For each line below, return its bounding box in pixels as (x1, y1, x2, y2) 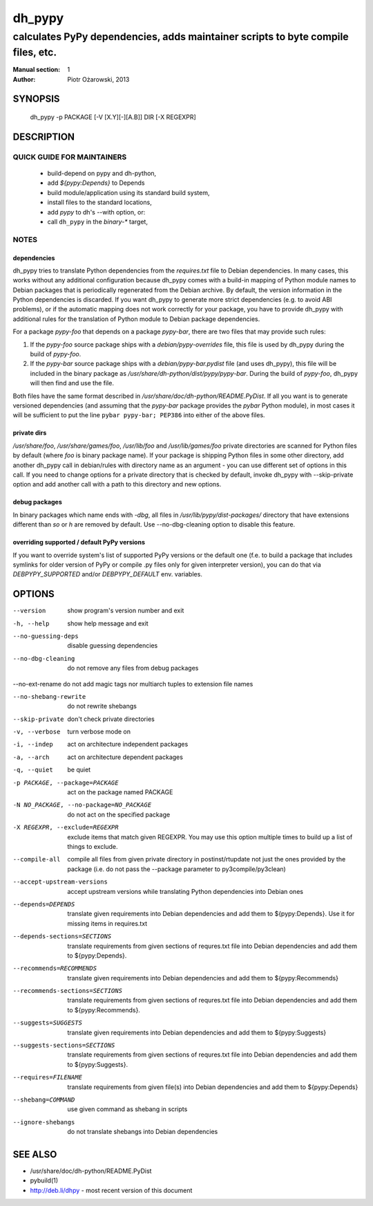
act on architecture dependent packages (67, 753, 183, 761)
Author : (12, 75, 36, 83)
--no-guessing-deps (12, 632, 79, 640)
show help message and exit (67, 619, 149, 628)
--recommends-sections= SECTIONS (12, 987, 122, 995)
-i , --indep (12, 740, 53, 749)
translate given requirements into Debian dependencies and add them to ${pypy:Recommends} (67, 974, 338, 982)
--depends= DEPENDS (12, 900, 75, 908)
